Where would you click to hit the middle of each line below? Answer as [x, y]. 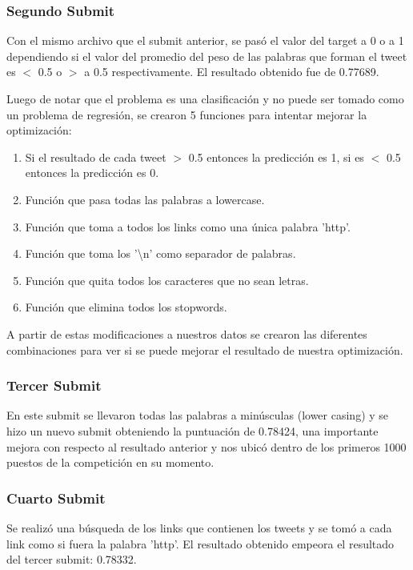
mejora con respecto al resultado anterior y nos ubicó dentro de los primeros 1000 [206, 446]
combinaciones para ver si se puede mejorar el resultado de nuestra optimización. [205, 349]
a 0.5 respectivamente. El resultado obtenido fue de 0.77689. [232, 72]
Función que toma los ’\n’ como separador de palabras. [160, 253]
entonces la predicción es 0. [92, 173]
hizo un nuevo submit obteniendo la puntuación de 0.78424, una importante [192, 430]
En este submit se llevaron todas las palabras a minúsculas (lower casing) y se [198, 415]
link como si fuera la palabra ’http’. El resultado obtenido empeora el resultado [200, 543]
